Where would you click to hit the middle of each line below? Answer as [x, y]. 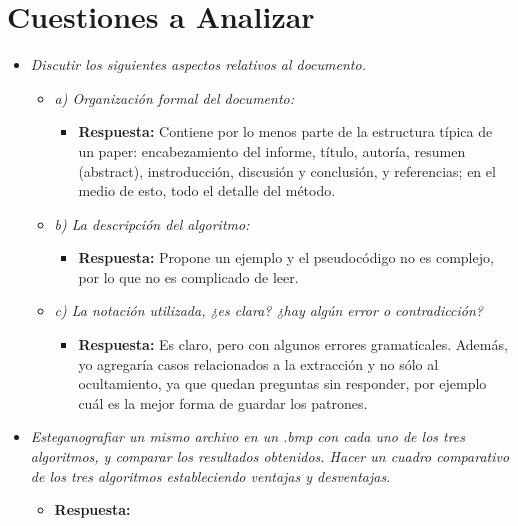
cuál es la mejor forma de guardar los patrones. [223, 402]
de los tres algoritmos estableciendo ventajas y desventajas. [210, 475]
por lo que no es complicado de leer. [188, 276]
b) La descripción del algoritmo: [152, 223]
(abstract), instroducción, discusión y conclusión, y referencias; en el [287, 170]
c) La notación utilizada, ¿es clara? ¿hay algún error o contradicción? [268, 310]
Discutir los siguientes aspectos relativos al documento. [198, 64]
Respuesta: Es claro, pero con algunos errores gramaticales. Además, [293, 344]
